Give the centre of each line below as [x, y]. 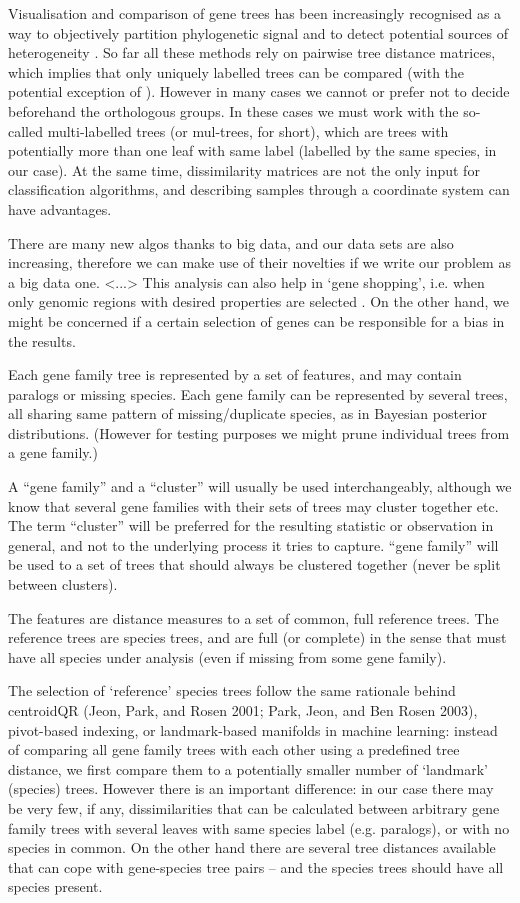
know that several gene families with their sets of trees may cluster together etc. [253, 505]
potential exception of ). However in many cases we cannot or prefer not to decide [259, 91]
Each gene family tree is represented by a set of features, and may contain [235, 374]
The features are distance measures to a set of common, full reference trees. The [253, 617]
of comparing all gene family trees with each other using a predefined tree [234, 749]
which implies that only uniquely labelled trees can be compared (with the [236, 71]
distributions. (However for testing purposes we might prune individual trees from [259, 432]
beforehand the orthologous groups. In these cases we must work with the [233, 110]
